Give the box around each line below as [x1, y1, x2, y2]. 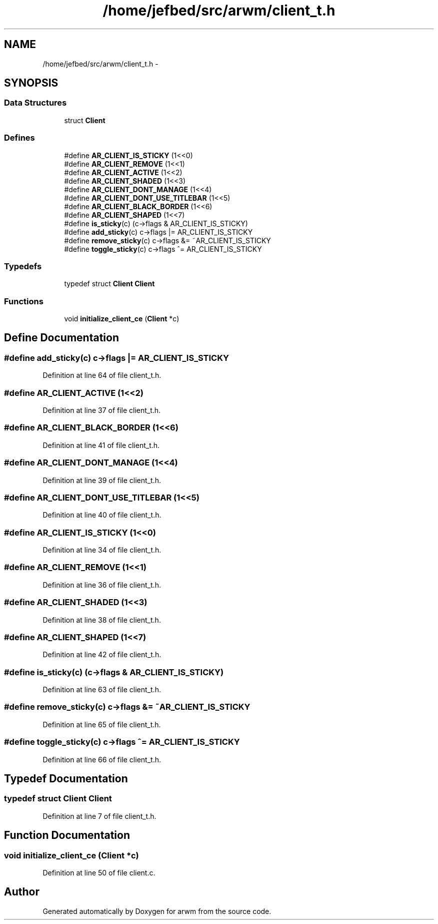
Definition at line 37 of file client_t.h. [42, 406, 161, 415]
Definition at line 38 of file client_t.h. [42, 615, 161, 624]
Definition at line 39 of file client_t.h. [42, 476, 161, 485]
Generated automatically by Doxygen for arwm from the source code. [42, 906, 271, 915]
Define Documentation [4, 331, 119, 344]
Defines [4, 133, 35, 143]
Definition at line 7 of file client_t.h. [42, 811, 156, 820]
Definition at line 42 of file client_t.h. [42, 650, 161, 659]
